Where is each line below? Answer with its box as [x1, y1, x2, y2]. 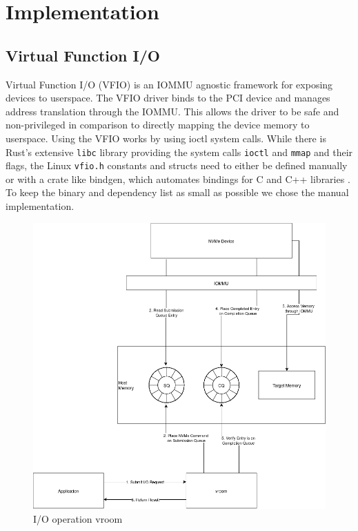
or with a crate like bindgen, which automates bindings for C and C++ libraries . [6, 171, 350, 186]
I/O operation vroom [33, 512, 123, 526]
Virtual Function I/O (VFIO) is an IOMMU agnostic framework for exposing [6, 77, 333, 91]
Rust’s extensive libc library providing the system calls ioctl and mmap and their [6, 144, 353, 159]
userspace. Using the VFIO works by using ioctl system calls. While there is [6, 131, 326, 145]
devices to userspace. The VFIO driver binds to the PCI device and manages [6, 90, 330, 105]
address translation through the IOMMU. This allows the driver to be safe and [6, 104, 339, 118]
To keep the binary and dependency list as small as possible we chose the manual [6, 185, 349, 200]
